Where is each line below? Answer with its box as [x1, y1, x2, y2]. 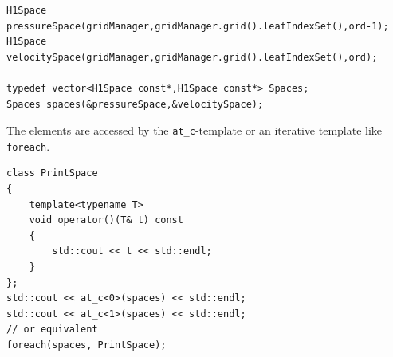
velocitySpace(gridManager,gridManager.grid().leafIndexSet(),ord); [6, 51, 378, 63]
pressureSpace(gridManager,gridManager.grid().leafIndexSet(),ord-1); [6, 20, 389, 32]
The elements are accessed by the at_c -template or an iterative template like [6, 122, 383, 139]
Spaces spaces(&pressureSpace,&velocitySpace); [6, 98, 264, 110]
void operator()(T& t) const [29, 214, 183, 226]
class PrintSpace [6, 167, 98, 179]
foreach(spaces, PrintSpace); [6, 339, 167, 351]
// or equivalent [6, 324, 98, 335]
